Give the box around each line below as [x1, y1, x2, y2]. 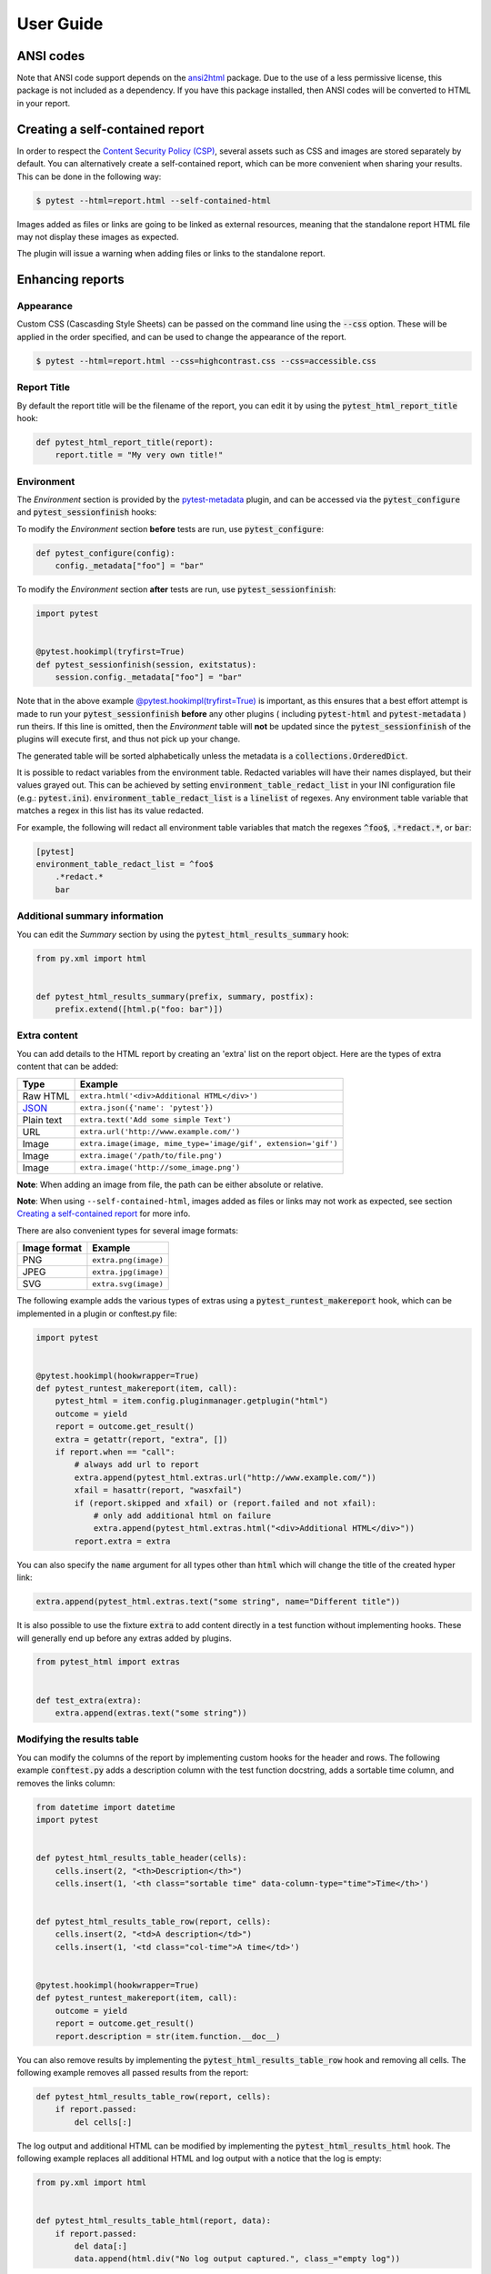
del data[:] [74, 2241, 127, 2251]
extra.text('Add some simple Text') [79, 1115, 232, 1125]
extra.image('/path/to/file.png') [79, 1151, 223, 1161]
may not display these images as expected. [16, 231, 179, 242]
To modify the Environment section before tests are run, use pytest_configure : [16, 523, 325, 534]
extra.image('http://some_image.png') [79, 1162, 241, 1172]
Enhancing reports [16, 272, 125, 287]
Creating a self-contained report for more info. [16, 1208, 191, 1219]
